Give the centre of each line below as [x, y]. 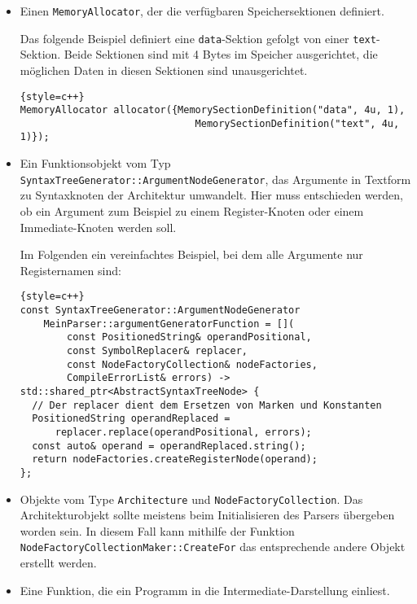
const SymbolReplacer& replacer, [157, 350]
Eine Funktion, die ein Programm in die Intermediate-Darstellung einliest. [205, 590]
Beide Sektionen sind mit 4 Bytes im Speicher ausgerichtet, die [221, 54]
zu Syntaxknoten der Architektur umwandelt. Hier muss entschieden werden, [211, 195]
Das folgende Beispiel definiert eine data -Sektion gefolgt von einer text [198, 38]
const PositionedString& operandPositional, [189, 337]
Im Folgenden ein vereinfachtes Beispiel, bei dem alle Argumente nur [191, 254]
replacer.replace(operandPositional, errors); [183, 432]
